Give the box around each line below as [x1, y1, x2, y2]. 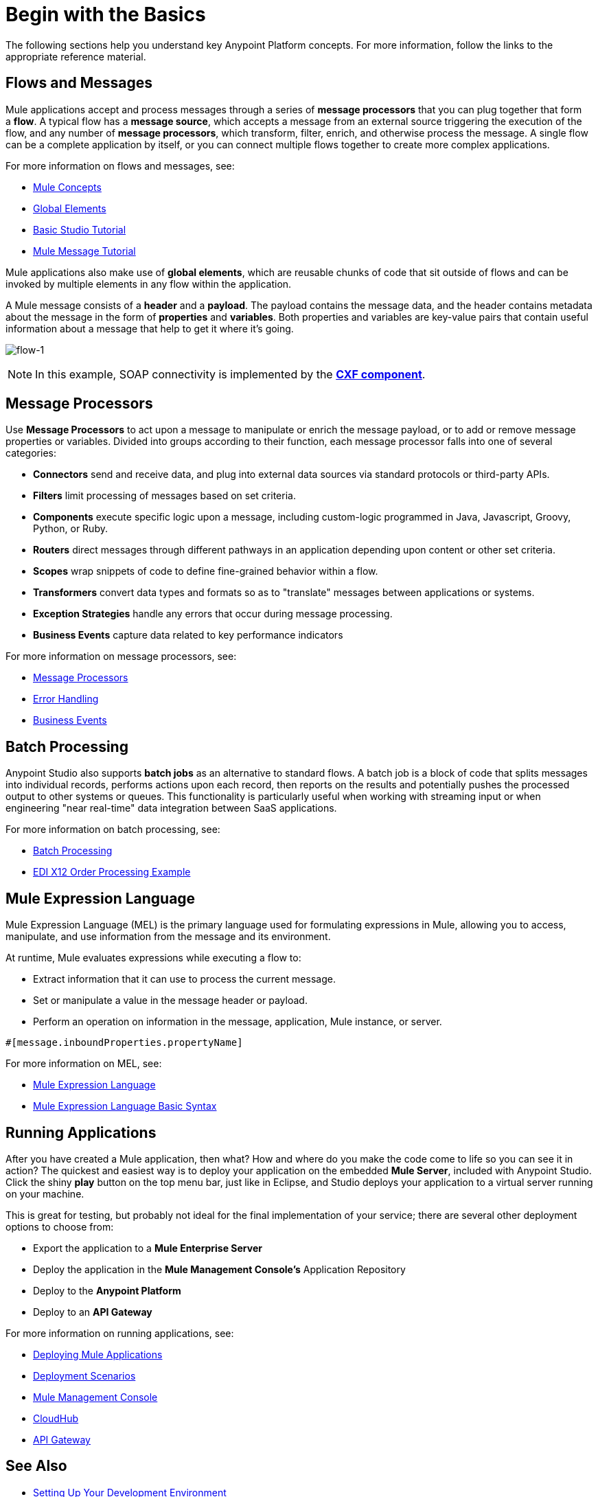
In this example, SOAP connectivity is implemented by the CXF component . [35, 367, 426, 381]
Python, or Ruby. [33, 523, 108, 535]
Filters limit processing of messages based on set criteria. [33, 490, 296, 502]
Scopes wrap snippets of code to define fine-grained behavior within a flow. [33, 565, 378, 578]
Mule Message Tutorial [33, 244, 136, 257]
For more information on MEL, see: [5, 1058, 162, 1070]
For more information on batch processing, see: [5, 823, 220, 836]
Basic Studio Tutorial [33, 223, 126, 236]
